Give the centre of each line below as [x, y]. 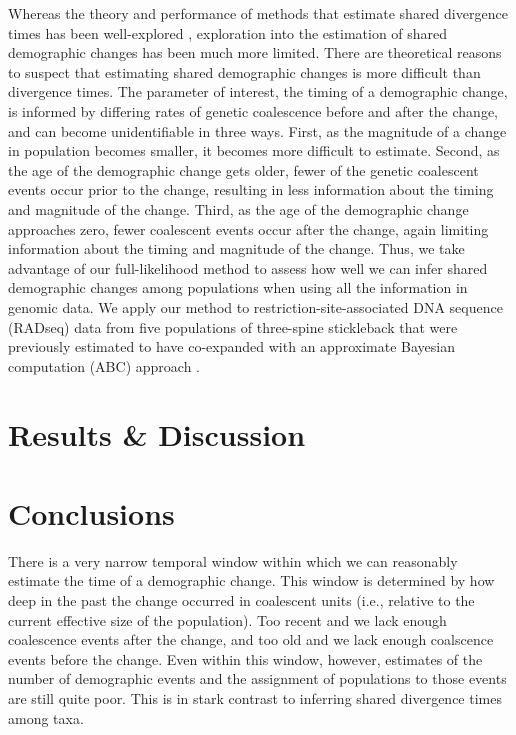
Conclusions [91, 512]
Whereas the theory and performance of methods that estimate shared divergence [258, 13]
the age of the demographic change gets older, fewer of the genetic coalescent [243, 169]
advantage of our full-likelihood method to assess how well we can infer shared [248, 267]
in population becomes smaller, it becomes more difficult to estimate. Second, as [254, 150]
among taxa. [46, 717]
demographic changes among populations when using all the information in [238, 287]
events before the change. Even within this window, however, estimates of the [245, 658]
